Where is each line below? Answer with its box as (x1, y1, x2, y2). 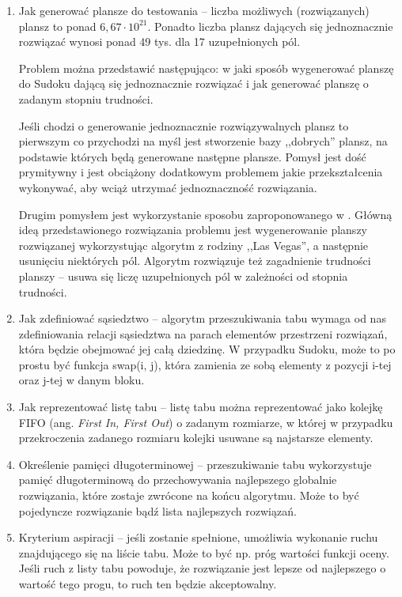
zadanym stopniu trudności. (18, 90, 154, 107)
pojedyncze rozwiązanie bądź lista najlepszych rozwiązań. (18, 502, 297, 519)
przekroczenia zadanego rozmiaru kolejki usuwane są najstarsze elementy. (18, 429, 374, 446)
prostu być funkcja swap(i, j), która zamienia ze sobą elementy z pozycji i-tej (18, 356, 392, 372)
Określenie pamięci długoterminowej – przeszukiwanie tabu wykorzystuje (18, 455, 372, 472)
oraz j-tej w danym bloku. (18, 372, 145, 388)
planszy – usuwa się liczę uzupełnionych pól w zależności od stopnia (18, 267, 348, 284)
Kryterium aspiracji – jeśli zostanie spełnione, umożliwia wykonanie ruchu (18, 529, 378, 546)
